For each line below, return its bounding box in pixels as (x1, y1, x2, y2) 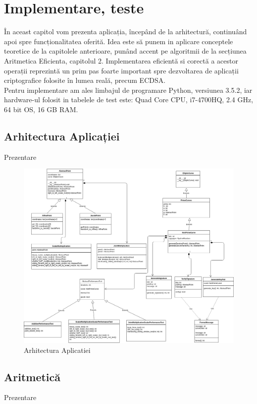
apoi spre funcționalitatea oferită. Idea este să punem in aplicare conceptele (4, 36, 233, 46)
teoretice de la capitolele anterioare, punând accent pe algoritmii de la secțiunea (4, 46, 247, 56)
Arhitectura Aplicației (4, 128, 120, 143)
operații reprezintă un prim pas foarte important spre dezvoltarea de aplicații (4, 65, 239, 75)
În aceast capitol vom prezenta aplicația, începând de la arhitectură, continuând (4, 26, 247, 37)
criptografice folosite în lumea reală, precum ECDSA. (4, 75, 166, 85)
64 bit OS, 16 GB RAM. (4, 104, 78, 114)
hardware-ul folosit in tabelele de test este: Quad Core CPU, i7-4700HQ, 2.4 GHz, (4, 94, 254, 105)
